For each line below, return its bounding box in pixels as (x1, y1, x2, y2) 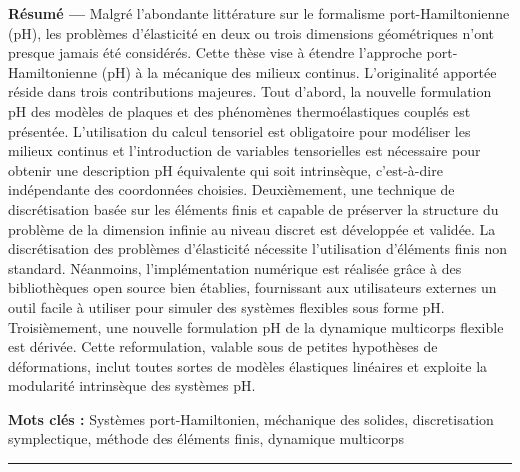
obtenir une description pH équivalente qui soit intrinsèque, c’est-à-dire (8, 159, 443, 180)
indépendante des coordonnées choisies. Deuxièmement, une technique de (8, 179, 455, 200)
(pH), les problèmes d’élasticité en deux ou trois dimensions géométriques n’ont (8, 22, 494, 43)
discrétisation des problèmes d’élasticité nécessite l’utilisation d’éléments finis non (8, 238, 507, 259)
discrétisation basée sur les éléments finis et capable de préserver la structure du (8, 198, 499, 219)
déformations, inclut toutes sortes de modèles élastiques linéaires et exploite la (8, 355, 488, 376)
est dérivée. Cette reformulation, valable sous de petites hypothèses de (8, 336, 438, 357)
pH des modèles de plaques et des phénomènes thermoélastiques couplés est (8, 100, 471, 121)
